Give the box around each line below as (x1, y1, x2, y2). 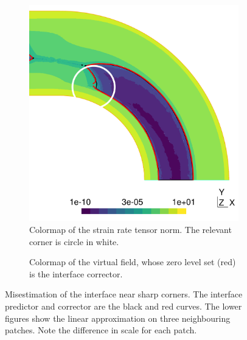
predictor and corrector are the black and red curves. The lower (5, 300, 242, 313)
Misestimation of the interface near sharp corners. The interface (5, 288, 243, 300)
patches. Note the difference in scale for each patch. (5, 324, 197, 336)
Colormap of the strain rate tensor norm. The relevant (29, 223, 232, 236)
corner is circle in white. (29, 235, 119, 248)
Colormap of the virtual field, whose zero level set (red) (29, 255, 236, 268)
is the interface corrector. (29, 267, 123, 280)
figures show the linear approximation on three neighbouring (5, 311, 231, 324)
